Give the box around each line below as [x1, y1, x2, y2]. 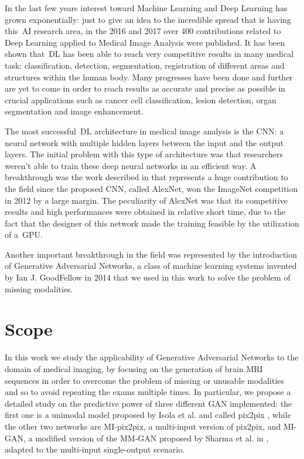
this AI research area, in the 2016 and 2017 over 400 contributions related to [5, 25, 281, 37]
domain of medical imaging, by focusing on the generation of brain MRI [5, 362, 263, 374]
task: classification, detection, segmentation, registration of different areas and [5, 59, 285, 71]
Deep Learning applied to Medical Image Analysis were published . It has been [5, 36, 285, 48]
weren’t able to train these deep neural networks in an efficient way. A [5, 159, 257, 171]
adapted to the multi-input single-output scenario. [5, 443, 185, 455]
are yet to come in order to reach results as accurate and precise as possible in [5, 82, 286, 95]
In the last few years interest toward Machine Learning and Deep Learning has [5, 2, 288, 14]
